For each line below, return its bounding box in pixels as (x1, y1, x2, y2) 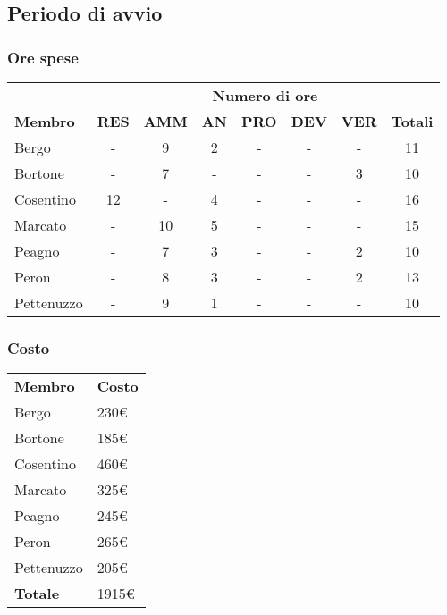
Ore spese (7, 46, 79, 68)
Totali (391, 111, 434, 131)
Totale (14, 583, 60, 604)
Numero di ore (212, 85, 318, 105)
